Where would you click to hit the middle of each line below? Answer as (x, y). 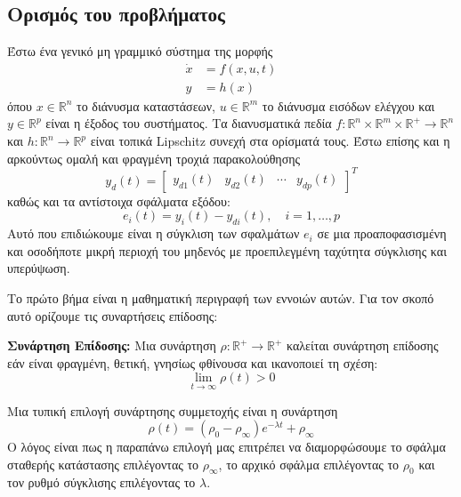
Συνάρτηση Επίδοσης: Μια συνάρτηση (112, 345)
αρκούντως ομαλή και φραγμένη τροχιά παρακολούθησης (154, 158)
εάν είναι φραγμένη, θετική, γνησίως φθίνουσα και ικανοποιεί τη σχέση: (193, 362)
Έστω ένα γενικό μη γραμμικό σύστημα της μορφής (140, 51)
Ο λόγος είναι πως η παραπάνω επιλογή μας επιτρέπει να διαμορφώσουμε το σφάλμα (226, 447)
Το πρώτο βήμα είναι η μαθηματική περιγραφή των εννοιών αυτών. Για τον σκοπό (221, 297)
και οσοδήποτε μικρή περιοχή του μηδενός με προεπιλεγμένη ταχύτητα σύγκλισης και (227, 250)
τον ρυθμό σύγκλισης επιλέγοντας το (101, 482)
